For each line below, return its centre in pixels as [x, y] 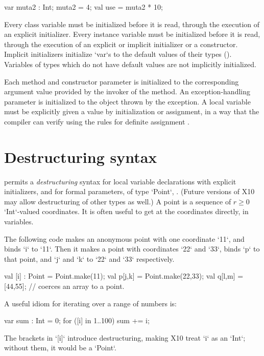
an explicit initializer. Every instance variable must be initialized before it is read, [132, 34]
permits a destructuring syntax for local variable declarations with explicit [120, 181]
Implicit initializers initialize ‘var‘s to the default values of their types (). [118, 54]
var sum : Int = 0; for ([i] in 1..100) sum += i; [77, 320]
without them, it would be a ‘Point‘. [60, 348]
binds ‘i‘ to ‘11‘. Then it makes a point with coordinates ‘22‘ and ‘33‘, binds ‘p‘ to [132, 249]
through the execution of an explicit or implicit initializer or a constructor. [121, 44]
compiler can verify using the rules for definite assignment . [97, 121]
